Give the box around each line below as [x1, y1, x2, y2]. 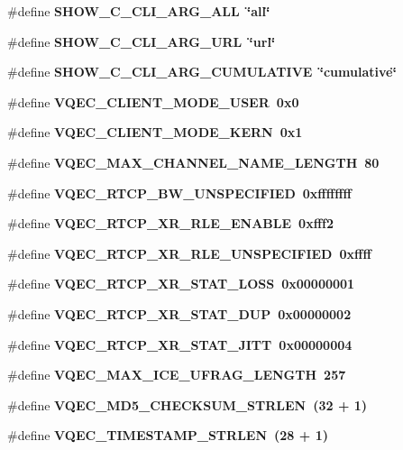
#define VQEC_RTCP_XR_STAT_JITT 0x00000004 [7, 335, 353, 354]
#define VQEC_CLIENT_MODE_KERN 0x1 [7, 123, 303, 142]
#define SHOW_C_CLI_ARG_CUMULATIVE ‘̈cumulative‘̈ [7, 62, 397, 81]
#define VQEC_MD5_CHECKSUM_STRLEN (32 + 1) [7, 395, 368, 414]
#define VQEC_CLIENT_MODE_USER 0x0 [7, 92, 299, 111]
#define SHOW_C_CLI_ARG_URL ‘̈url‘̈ [7, 32, 276, 51]
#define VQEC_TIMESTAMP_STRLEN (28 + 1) [7, 426, 328, 445]
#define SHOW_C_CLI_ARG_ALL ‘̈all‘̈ [7, 2, 270, 20]
